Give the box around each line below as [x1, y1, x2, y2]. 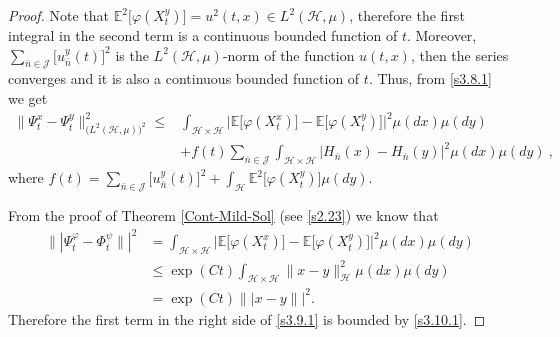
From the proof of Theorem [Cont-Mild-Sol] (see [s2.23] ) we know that [8, 205, 439, 226]
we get [8, 87, 48, 108]
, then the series [410, 44, 509, 65]
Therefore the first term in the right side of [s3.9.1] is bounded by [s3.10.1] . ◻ [8, 308, 486, 329]
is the [115, 44, 149, 65]
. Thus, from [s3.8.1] [368, 68, 492, 89]
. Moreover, [406, 25, 477, 45]
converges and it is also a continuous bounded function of [8, 68, 360, 89]
